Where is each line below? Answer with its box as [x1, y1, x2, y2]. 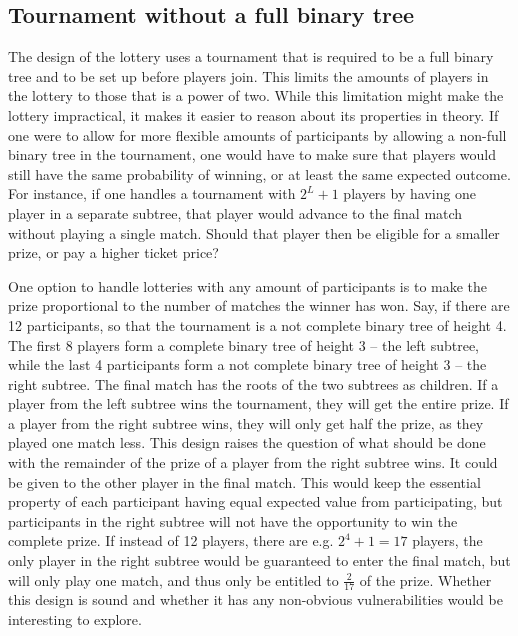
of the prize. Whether [359, 569, 492, 590]
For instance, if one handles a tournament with [8, 183, 296, 204]
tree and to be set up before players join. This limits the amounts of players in [8, 65, 489, 86]
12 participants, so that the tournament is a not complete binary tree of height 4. [8, 314, 507, 335]
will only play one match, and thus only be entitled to [8, 569, 339, 590]
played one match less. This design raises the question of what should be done [8, 432, 486, 453]
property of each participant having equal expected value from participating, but [8, 491, 503, 512]
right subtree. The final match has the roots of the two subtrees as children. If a [8, 373, 499, 394]
